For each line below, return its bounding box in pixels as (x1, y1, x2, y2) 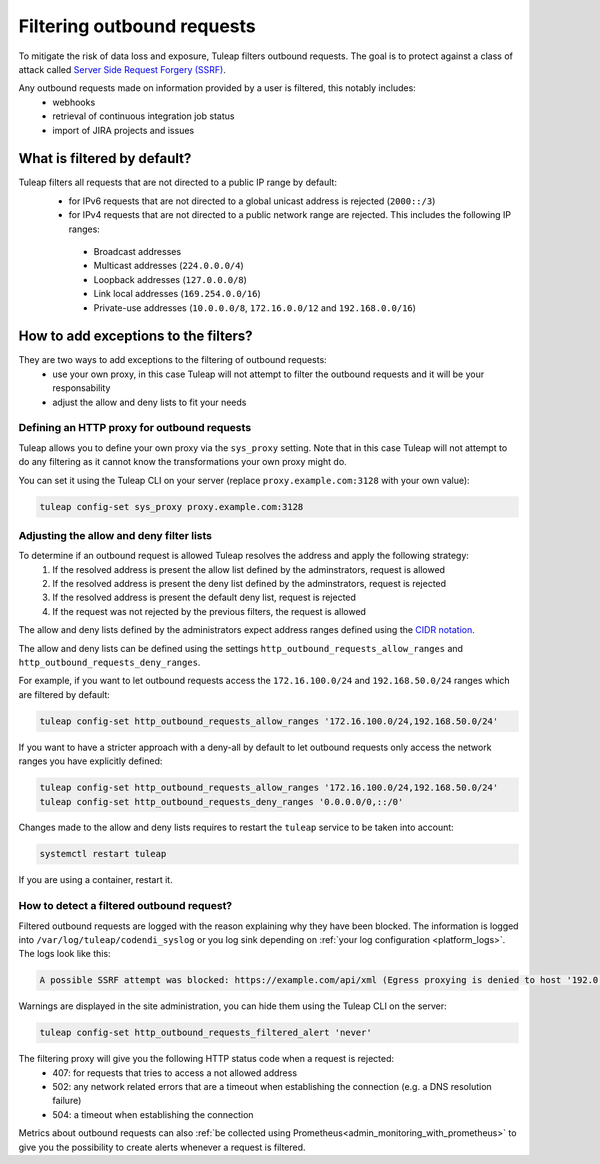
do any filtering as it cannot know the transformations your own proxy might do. (18, 456, 347, 468)
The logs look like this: (18, 948, 111, 960)
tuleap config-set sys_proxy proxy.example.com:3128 (39, 501, 304, 512)
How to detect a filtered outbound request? (18, 899, 233, 913)
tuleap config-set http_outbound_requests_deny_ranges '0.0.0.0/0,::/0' (39, 796, 404, 807)
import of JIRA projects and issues (52, 124, 195, 136)
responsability (52, 382, 111, 394)
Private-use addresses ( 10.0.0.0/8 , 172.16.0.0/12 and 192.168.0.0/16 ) (93, 301, 417, 314)
